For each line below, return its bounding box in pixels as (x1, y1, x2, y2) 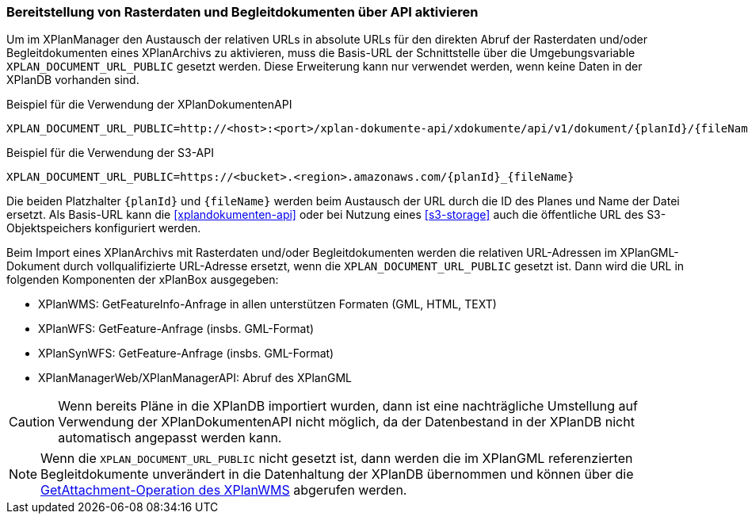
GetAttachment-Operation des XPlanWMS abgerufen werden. (40, 482, 407, 499)
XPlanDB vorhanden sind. (6, 73, 139, 87)
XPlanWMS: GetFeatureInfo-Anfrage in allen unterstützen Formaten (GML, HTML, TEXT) (38, 297, 497, 312)
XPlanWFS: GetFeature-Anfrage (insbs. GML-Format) (38, 322, 315, 336)
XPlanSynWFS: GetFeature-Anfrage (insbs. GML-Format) (38, 346, 334, 361)
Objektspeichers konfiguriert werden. (6, 221, 201, 235)
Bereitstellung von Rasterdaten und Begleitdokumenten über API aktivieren (6, 4, 479, 20)
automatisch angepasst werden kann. (58, 430, 282, 446)
